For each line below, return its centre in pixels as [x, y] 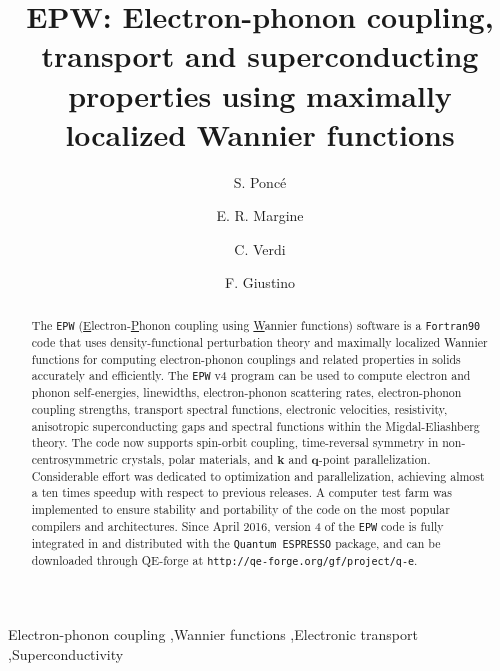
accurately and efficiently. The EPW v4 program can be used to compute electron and [251, 375]
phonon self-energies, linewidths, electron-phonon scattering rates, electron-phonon [246, 392]
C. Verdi [260, 248]
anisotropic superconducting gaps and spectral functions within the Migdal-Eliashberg [255, 425]
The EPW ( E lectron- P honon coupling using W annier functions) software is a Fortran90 [256, 324]
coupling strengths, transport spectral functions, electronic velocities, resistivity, [239, 409]
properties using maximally [260, 94]
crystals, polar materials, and [197, 459]
